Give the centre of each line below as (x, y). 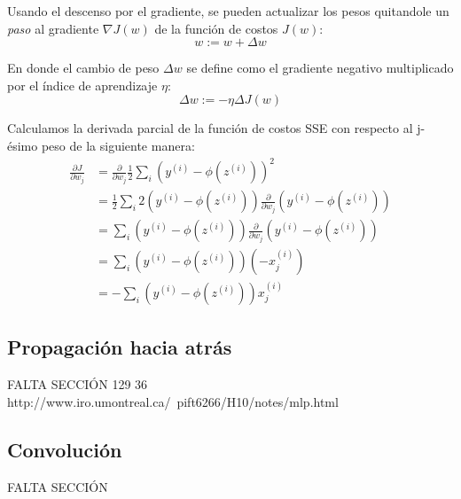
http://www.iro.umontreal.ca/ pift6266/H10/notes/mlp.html (173, 401)
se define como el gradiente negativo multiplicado (320, 68)
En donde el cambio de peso (83, 68)
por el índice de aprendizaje (82, 85)
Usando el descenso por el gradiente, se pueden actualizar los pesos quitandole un (228, 11)
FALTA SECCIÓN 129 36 (78, 384)
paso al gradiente (53, 28)
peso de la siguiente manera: (118, 145)
